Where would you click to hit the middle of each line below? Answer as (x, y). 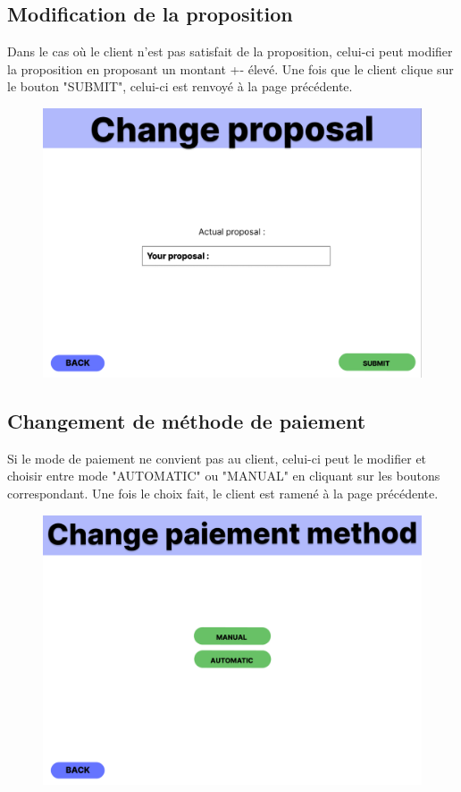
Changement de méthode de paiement (187, 420)
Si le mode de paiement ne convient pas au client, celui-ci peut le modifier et (217, 458)
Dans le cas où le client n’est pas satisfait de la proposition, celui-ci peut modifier (230, 51)
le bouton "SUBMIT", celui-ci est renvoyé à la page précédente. (180, 86)
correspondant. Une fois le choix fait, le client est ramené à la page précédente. (223, 493)
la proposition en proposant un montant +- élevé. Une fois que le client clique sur (230, 68)
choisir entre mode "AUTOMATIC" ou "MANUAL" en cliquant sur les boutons (224, 476)
